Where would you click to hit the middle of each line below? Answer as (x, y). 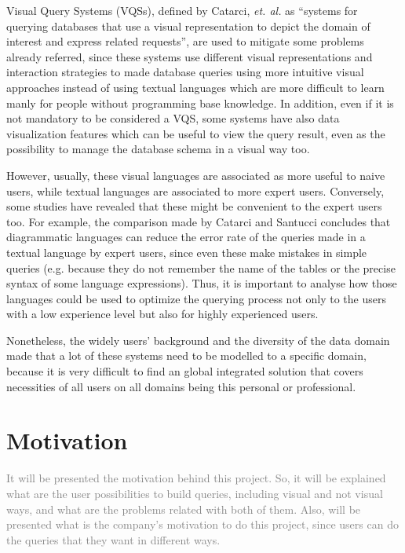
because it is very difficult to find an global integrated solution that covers (185, 371)
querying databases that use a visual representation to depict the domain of (188, 26)
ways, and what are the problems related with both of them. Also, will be (184, 509)
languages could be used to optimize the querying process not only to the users (196, 298)
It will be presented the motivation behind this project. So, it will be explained (196, 478)
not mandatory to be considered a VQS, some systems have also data (173, 118)
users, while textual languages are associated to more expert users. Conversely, (195, 190)
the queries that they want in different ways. (113, 539)
